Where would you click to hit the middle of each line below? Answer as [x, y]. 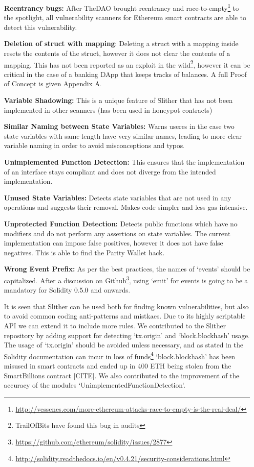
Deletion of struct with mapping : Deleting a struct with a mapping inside [121, 43]
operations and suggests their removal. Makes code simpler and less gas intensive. [126, 207]
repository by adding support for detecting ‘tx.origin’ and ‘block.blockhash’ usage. [127, 335]
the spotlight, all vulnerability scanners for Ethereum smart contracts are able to [125, 17]
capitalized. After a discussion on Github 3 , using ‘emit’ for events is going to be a [126, 279]
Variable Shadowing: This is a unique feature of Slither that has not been [118, 100]
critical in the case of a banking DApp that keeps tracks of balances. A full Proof [126, 74]
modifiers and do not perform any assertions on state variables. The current [117, 233]
